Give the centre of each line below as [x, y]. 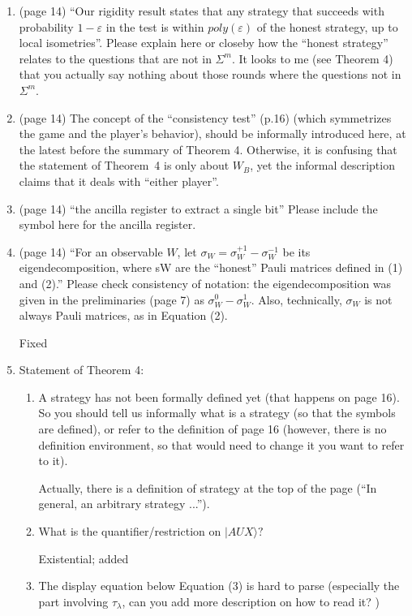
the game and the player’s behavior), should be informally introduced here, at [212, 134]
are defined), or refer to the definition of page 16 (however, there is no [212, 429]
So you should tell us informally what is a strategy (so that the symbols [217, 413]
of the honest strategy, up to [327, 26]
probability [46, 26]
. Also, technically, [296, 299]
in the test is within [155, 26]
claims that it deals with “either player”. [119, 181]
